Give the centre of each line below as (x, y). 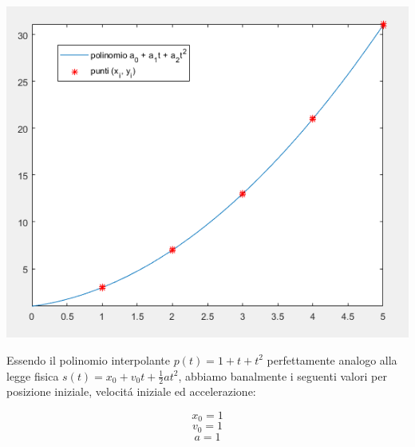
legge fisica (33, 375)
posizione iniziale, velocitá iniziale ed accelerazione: (131, 391)
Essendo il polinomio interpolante (88, 359)
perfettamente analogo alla (332, 359)
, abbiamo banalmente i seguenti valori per (283, 375)
